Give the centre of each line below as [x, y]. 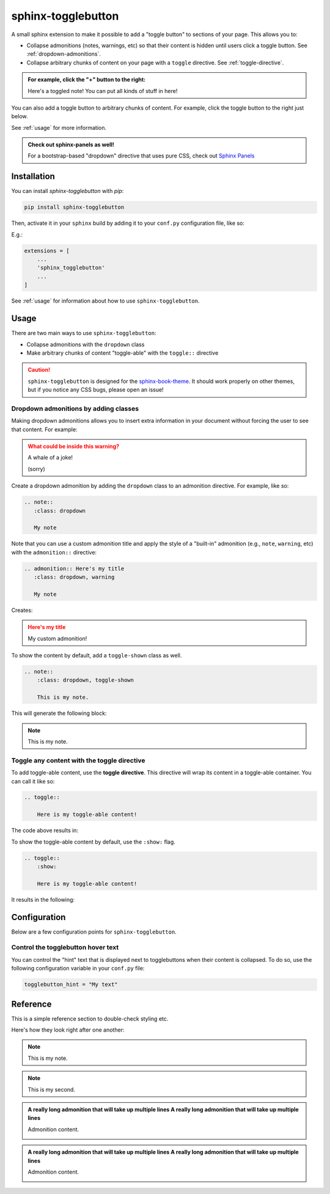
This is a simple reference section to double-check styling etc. [90, 1018]
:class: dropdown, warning [74, 577]
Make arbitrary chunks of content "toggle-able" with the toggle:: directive [123, 353]
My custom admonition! [57, 638]
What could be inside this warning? [73, 447]
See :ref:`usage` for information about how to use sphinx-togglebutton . [105, 301]
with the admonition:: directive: [54, 552]
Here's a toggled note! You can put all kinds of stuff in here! [103, 91]
